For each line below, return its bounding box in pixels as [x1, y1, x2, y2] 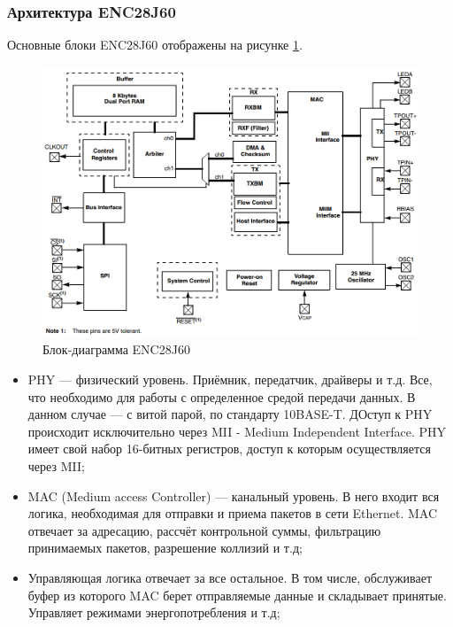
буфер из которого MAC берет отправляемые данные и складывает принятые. [27, 585, 447, 604]
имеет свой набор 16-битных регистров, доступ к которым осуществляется [27, 439, 431, 458]
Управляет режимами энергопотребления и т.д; [27, 603, 280, 622]
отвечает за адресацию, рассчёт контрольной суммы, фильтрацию [27, 521, 381, 539]
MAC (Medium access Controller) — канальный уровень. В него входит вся [27, 486, 440, 505]
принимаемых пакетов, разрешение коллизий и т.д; [27, 538, 303, 557]
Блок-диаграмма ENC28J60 [42, 340, 190, 359]
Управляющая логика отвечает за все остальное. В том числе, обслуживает [27, 568, 433, 586]
